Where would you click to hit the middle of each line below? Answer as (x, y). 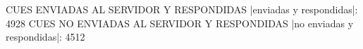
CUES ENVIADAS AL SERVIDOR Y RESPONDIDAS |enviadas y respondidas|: (182, 9)
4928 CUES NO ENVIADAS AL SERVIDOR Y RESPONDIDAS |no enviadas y (180, 23)
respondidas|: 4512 (45, 37)
